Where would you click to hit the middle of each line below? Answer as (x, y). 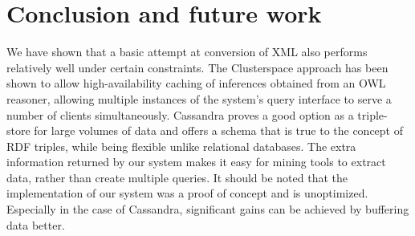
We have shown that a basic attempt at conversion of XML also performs (187, 52)
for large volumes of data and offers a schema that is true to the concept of (219, 130)
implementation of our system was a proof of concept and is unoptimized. (187, 193)
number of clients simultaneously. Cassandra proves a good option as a (180, 114)
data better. (36, 224)
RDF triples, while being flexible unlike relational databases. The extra (181, 146)
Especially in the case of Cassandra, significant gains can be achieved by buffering (208, 209)
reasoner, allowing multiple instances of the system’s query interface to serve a (199, 98)
